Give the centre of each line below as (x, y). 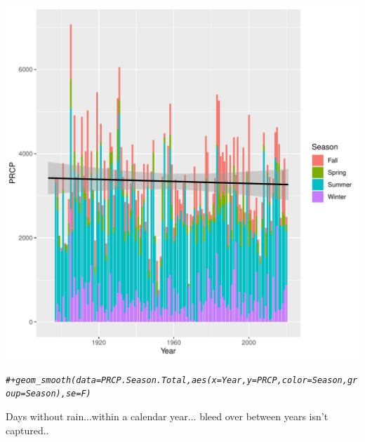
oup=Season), (36, 394)
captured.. (27, 430)
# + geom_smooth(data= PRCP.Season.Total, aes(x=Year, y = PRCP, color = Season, (177, 380)
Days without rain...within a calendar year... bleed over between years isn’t (167, 416)
